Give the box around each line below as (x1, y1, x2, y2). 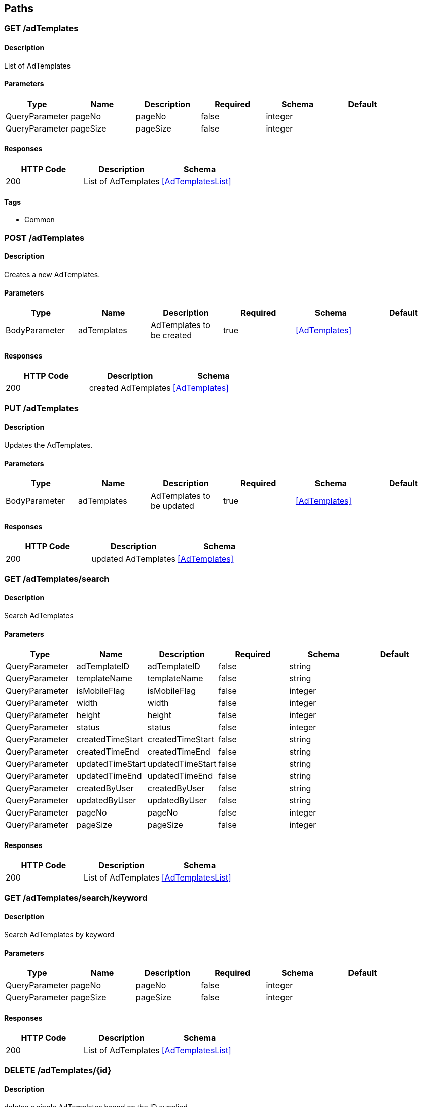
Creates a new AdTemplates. (4, 270, 100, 279)
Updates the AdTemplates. (4, 440, 93, 449)
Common (24, 215, 55, 224)
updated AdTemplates (91, 553, 176, 564)
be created (150, 330, 192, 341)
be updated (150, 501, 194, 511)
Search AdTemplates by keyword (4, 930, 115, 939)
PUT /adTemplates (4, 403, 79, 413)
